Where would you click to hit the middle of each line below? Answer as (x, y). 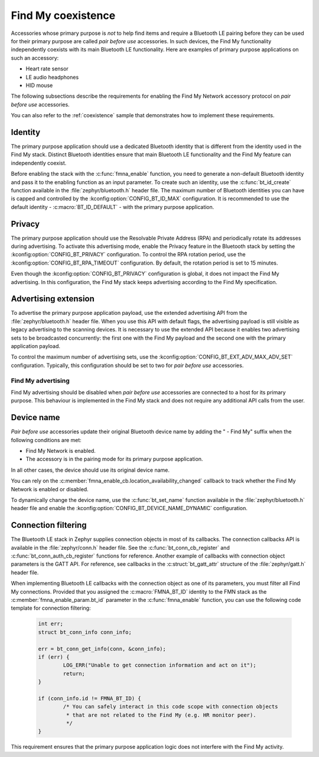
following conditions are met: (46, 440)
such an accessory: (35, 58)
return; (74, 674)
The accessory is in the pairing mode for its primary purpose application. (114, 459)
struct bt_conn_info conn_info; (85, 632)
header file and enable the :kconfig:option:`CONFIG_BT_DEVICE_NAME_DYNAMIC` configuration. (129, 508)
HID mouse (39, 85)
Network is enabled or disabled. (50, 489)
